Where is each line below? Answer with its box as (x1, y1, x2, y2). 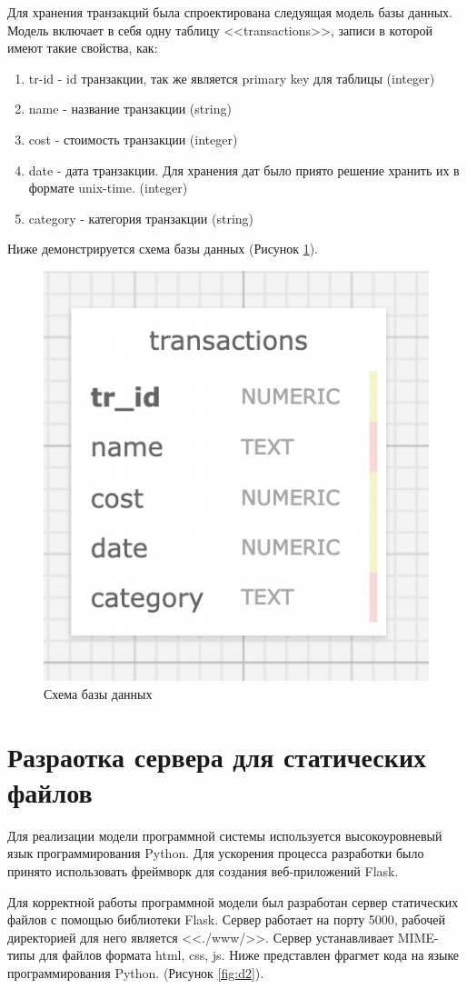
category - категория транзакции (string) (28, 208, 253, 227)
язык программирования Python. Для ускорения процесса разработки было (7, 844, 424, 863)
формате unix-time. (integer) (28, 178, 188, 197)
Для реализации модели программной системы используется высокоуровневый (7, 825, 442, 844)
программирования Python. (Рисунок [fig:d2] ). (7, 963, 264, 982)
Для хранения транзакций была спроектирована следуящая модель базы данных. (7, 3, 452, 21)
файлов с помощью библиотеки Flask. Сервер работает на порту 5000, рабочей (7, 910, 446, 929)
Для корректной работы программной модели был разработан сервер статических (7, 892, 459, 911)
